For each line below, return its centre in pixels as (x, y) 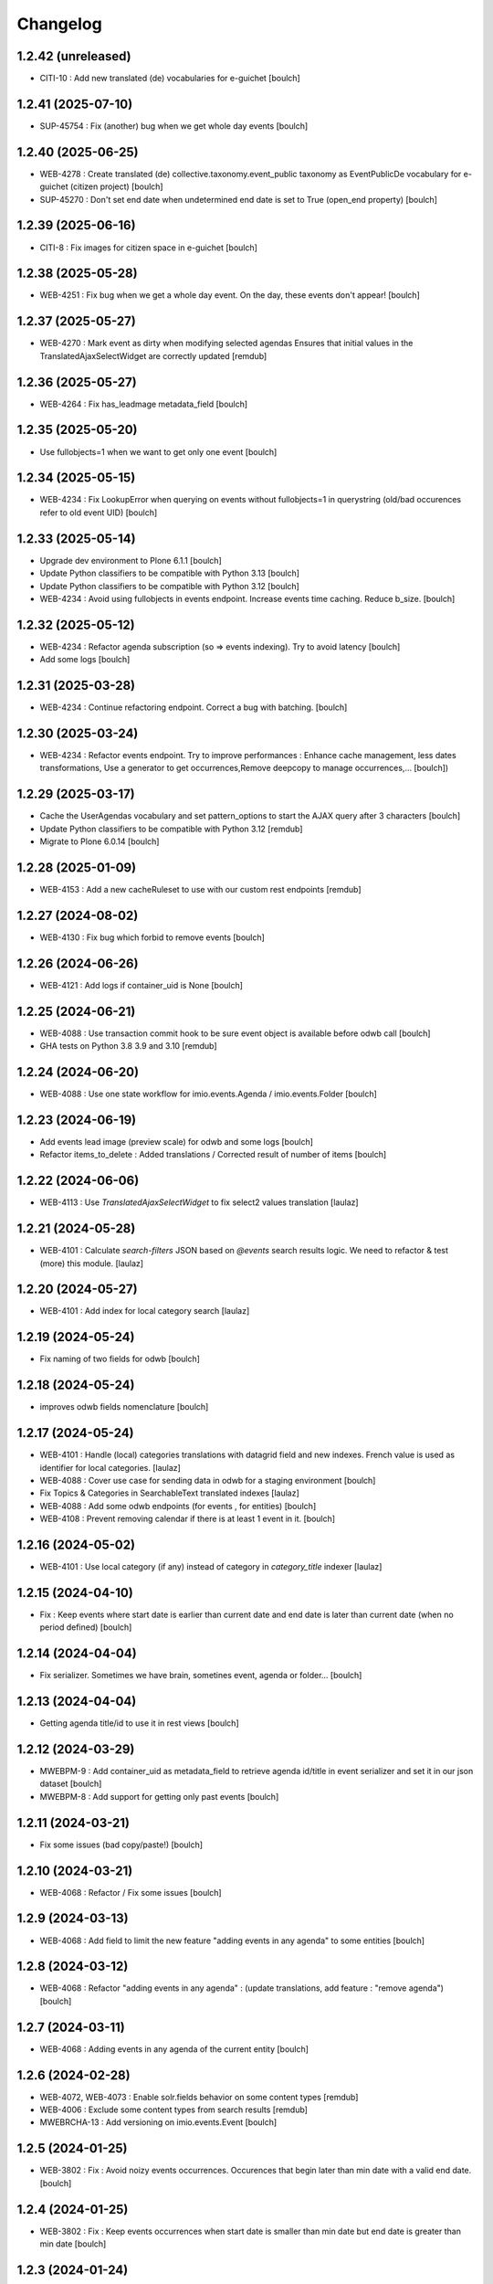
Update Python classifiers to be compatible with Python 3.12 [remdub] (171, 829)
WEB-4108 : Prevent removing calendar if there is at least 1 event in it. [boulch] (188, 1519)
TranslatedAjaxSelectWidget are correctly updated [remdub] (153, 355)
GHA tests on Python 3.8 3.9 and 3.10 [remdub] (129, 1046)
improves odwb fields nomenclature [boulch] (124, 1407)
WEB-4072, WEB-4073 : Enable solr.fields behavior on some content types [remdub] (199, 2097)
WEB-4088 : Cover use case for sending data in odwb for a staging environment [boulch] (208, 1480)
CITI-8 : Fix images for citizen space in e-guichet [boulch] (148, 248)
